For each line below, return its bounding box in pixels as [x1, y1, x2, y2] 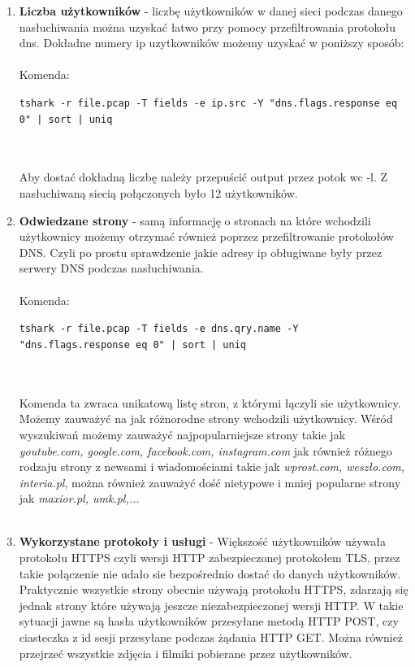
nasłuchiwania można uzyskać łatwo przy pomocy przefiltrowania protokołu [19, 18, 396, 35]
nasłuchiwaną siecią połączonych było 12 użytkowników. [19, 185, 298, 202]
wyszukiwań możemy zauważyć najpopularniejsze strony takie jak [19, 425, 346, 442]
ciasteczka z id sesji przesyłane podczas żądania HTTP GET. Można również [19, 629, 404, 646]
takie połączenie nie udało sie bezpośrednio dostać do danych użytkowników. [19, 565, 401, 582]
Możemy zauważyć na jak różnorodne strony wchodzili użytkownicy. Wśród [19, 410, 393, 427]
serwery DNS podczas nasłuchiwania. [19, 259, 204, 277]
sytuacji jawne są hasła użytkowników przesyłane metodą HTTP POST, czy [19, 613, 399, 630]
